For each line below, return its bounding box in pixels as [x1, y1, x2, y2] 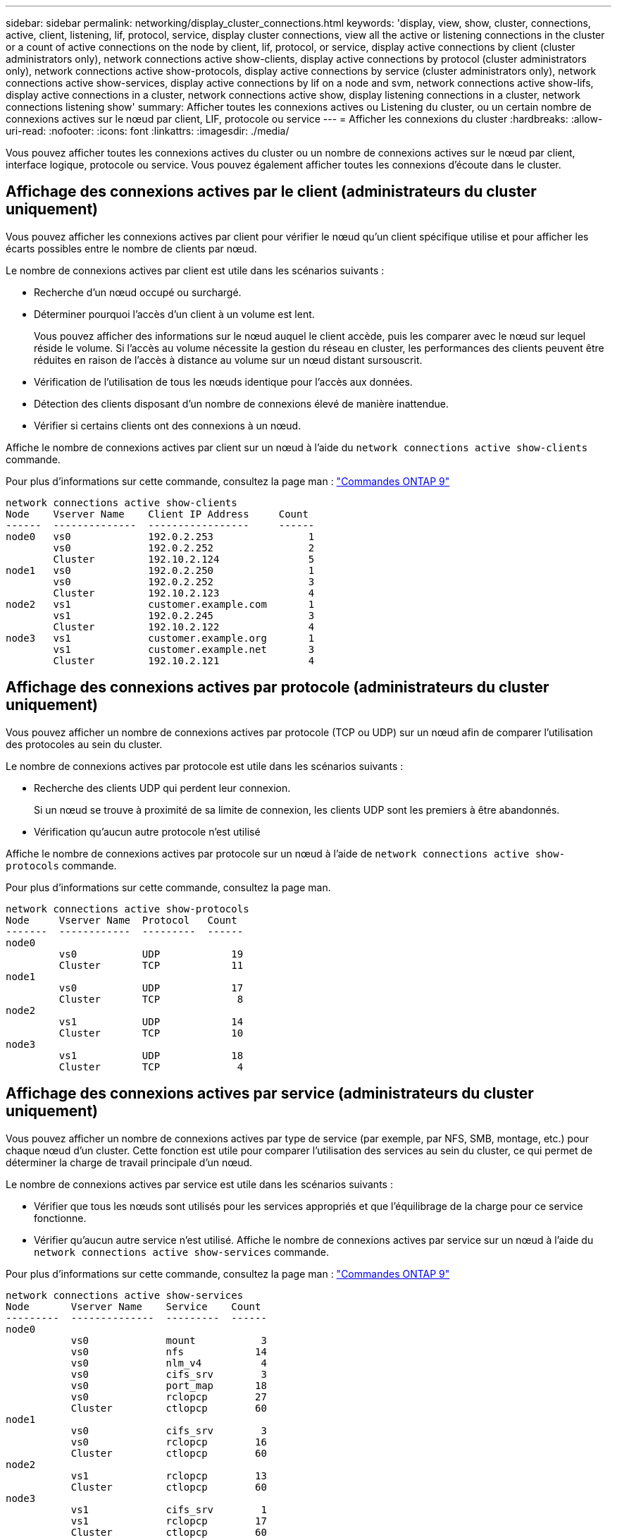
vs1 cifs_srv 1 [70, 1503, 267, 1515]
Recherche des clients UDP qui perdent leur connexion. [34, 781, 291, 794]
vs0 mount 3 [70, 1334, 267, 1346]
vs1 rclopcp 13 [70, 1469, 267, 1481]
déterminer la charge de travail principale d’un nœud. [6, 1156, 253, 1168]
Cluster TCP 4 [58, 1061, 244, 1072]
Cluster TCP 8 [58, 993, 244, 1005]
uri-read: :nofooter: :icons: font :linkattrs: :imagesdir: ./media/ [6, 125, 289, 137]
